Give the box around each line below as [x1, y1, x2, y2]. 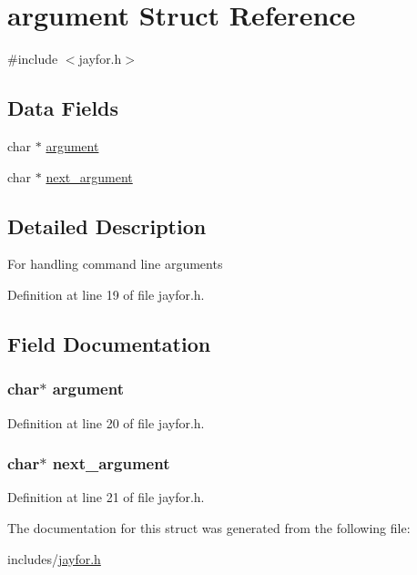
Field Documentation [7, 329, 211, 357]
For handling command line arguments [7, 254, 223, 273]
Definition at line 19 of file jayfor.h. [7, 284, 205, 303]
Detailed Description [7, 211, 207, 240]
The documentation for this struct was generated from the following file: [7, 518, 411, 537]
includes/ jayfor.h [7, 549, 101, 568]
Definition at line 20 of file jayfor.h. [7, 413, 205, 432]
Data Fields [7, 94, 119, 122]
